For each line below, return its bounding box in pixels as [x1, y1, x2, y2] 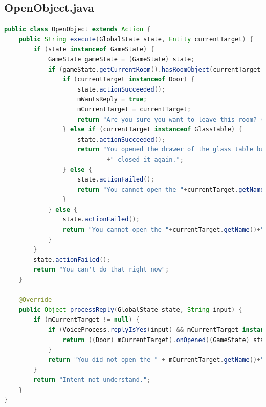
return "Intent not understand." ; [33, 376, 151, 383]
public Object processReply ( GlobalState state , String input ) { [18, 306, 242, 313]
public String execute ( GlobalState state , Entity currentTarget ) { [18, 35, 253, 43]
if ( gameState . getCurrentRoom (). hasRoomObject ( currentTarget [48, 65, 261, 73]
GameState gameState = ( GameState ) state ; [48, 55, 195, 63]
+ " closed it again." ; [106, 155, 184, 163]
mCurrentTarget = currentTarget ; [77, 105, 191, 113]
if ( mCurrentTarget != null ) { [33, 316, 140, 324]
